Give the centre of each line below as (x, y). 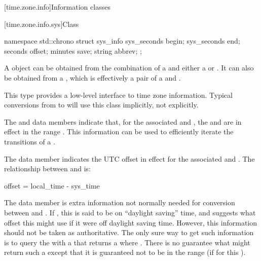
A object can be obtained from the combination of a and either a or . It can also (129, 68)
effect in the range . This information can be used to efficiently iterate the (119, 132)
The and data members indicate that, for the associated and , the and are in (123, 121)
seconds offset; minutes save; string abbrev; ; (73, 50)
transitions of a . (30, 141)
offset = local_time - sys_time (52, 185)
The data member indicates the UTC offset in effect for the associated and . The (129, 158)
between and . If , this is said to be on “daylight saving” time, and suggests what (130, 212)
